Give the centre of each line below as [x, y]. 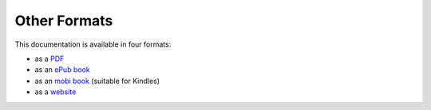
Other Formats [64, 21]
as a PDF [49, 59]
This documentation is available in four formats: [93, 44]
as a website [55, 92]
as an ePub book [63, 70]
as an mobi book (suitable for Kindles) [97, 81]
